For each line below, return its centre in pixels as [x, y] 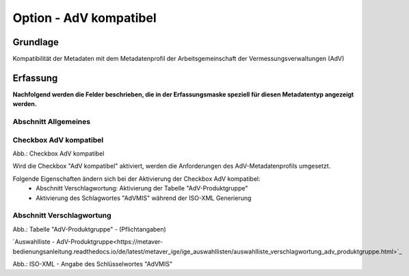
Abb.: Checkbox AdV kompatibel [58, 153]
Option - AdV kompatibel [84, 18]
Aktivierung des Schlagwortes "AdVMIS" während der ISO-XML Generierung [144, 198]
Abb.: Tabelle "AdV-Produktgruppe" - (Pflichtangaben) [90, 229]
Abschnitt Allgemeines [52, 122]
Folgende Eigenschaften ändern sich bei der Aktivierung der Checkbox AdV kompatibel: [136, 179]
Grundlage [36, 42]
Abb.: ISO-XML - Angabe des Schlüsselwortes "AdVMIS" [93, 264]
